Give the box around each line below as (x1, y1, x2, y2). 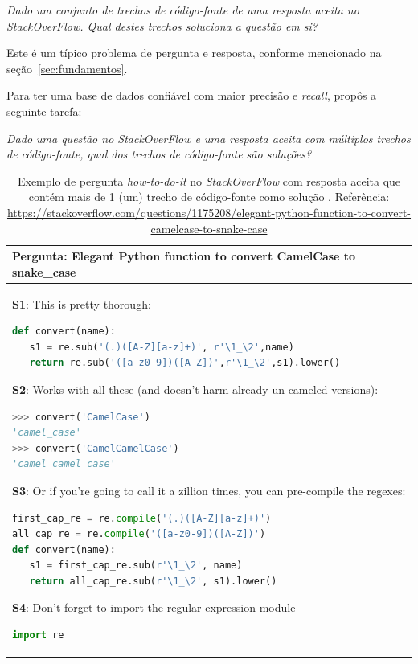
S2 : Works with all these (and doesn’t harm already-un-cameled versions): (12, 380, 379, 397)
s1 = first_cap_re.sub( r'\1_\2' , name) (29, 559, 243, 572)
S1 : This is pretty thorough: (12, 295, 151, 312)
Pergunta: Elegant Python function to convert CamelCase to (12, 248, 356, 264)
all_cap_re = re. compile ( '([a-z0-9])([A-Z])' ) (12, 528, 266, 540)
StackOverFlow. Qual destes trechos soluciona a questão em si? (6, 17, 318, 34)
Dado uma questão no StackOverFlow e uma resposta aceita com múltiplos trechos (6, 129, 411, 146)
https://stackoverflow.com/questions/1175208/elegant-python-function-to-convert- (6, 203, 412, 220)
